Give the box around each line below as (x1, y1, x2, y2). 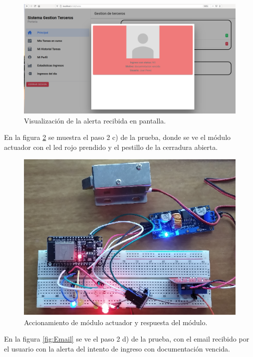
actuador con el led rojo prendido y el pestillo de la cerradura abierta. (4, 142, 218, 152)
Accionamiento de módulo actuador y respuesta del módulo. (24, 317, 208, 327)
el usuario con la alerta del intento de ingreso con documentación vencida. (4, 343, 230, 354)
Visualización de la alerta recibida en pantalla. (24, 115, 166, 125)
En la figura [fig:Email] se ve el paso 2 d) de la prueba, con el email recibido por (4, 334, 250, 344)
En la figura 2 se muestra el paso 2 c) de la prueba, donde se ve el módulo (4, 132, 231, 142)
